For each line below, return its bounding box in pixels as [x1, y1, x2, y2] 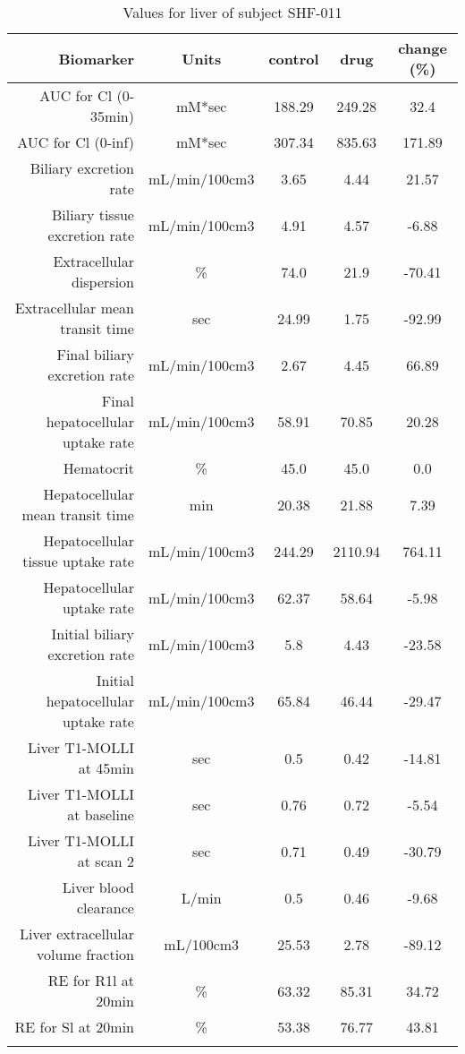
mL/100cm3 [164, 933, 240, 955]
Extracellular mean [14, 297, 134, 318]
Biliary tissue [51, 204, 134, 225]
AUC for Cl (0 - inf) [17, 132, 134, 152]
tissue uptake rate [22, 551, 134, 571]
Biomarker [58, 47, 134, 69]
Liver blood [62, 877, 134, 897]
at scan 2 [77, 851, 134, 871]
